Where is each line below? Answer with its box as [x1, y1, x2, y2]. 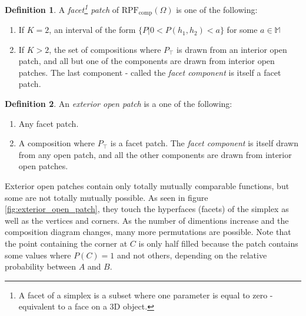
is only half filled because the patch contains [138, 237, 298, 250]
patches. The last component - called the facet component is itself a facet [18, 66, 281, 78]
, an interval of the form [49, 23, 136, 36]
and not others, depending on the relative [117, 248, 267, 261]
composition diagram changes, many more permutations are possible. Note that [5, 226, 291, 238]
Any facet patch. [18, 117, 79, 129]
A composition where [18, 137, 95, 149]
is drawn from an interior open [177, 43, 287, 55]
